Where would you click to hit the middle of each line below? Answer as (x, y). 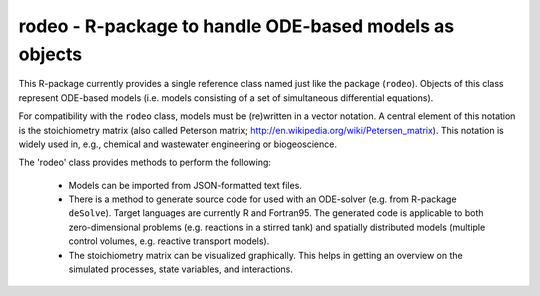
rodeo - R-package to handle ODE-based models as (236, 26)
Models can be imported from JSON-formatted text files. (185, 185)
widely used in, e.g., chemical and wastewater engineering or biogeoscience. (177, 144)
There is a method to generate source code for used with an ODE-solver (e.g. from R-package (262, 199)
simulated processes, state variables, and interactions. (181, 269)
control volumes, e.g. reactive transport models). (169, 241)
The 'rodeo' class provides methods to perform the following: (145, 162)
